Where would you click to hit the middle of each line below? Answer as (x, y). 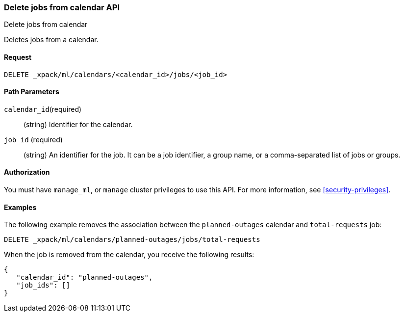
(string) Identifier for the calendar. (78, 124)
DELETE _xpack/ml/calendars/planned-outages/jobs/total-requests (132, 240)
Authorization (27, 172)
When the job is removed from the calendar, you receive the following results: (129, 255)
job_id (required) (33, 139)
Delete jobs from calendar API (62, 7)
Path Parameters (32, 92)
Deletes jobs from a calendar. (51, 40)
